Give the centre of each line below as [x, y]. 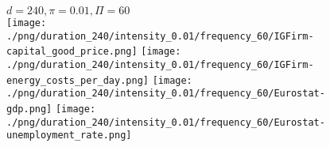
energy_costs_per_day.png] [78, 80]
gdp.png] [29, 109]
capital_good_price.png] [72, 52]
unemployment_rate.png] [69, 136]
